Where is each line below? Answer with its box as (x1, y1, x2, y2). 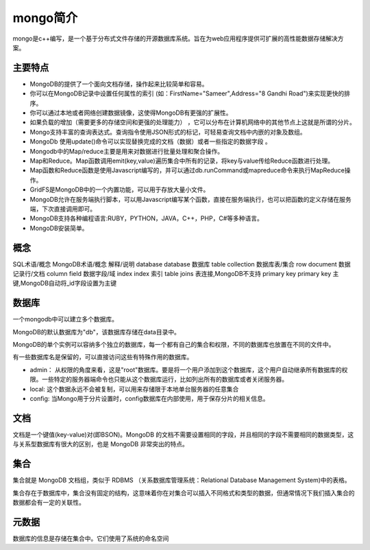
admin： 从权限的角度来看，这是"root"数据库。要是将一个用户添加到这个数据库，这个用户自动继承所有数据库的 (29, 365, 342, 374)
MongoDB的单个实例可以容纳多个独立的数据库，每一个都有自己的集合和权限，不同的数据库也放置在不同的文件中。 (12, 341, 335, 349)
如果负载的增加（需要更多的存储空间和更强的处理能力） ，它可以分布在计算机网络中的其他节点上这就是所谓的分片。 (29, 118, 356, 126)
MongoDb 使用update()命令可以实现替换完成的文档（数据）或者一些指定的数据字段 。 (29, 137, 271, 146)
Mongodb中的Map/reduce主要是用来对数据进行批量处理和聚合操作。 (29, 147, 224, 155)
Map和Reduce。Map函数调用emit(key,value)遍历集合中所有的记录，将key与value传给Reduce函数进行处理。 (29, 157, 334, 165)
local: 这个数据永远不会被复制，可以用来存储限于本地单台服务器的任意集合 (29, 385, 239, 393)
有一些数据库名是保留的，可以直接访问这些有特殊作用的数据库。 (12, 353, 193, 361)
